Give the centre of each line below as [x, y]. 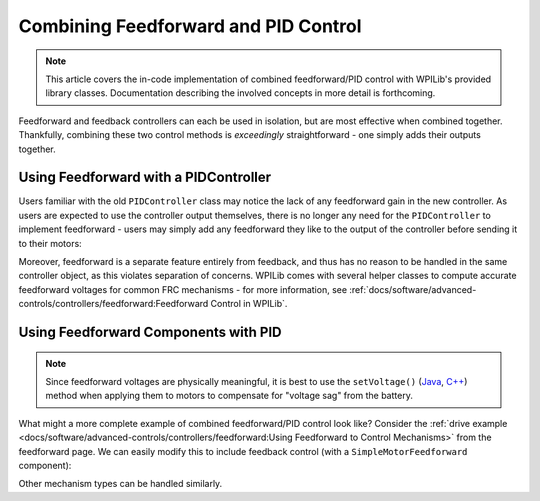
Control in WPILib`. [249, 304]
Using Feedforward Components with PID [150, 331]
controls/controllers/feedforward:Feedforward [113, 304]
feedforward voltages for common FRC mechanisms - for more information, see [183, 289]
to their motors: [50, 243]
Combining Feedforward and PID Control [190, 26]
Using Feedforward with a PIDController [145, 177]
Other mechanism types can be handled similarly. [120, 484]
